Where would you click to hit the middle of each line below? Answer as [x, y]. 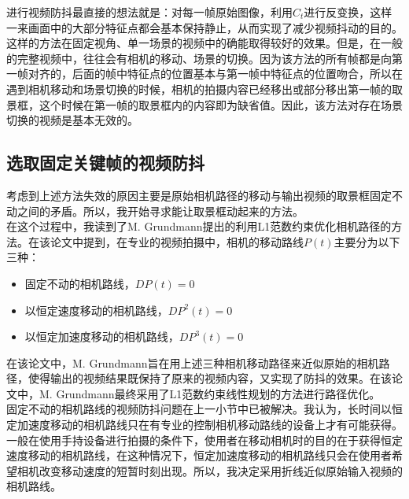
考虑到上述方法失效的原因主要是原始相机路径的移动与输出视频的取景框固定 [199, 195]
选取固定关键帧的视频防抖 [105, 163]
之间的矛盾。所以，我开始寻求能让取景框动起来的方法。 [160, 211]
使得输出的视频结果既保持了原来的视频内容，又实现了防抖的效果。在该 [210, 378]
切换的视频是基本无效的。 [72, 120]
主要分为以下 [367, 241]
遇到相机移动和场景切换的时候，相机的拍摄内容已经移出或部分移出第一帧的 [199, 89]
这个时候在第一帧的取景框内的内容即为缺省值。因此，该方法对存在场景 [221, 104]
